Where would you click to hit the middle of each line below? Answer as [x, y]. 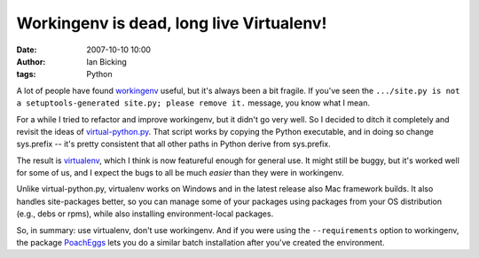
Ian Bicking [107, 61]
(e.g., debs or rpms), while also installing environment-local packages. [145, 214]
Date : [27, 50]
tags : [26, 74]
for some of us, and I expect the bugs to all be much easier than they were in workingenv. [181, 173]
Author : [31, 61]
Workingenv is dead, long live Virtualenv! [172, 23]
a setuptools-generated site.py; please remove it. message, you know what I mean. [193, 103]
